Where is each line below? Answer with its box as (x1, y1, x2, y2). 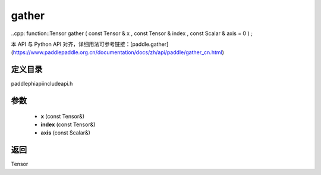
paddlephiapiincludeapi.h (11, 80, 73, 87)
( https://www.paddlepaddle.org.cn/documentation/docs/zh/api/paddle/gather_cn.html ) (11, 49, 224, 56)
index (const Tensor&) (40, 121, 96, 128)
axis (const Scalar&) (40, 129, 90, 136)
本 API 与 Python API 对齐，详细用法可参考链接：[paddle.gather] (11, 40, 169, 48)
